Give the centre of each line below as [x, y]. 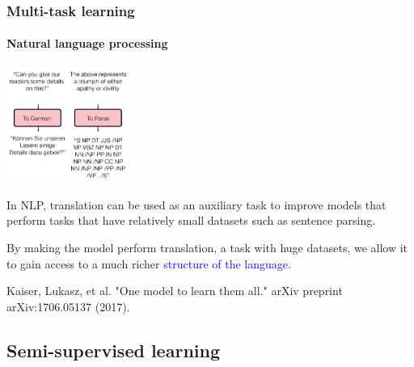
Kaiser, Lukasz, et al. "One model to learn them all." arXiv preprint [175, 291]
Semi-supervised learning [113, 350]
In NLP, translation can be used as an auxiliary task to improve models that [196, 204]
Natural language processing [87, 43]
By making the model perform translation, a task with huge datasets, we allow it [207, 247]
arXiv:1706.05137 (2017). [68, 306]
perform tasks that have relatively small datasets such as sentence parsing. [191, 220]
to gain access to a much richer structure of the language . [149, 263]
